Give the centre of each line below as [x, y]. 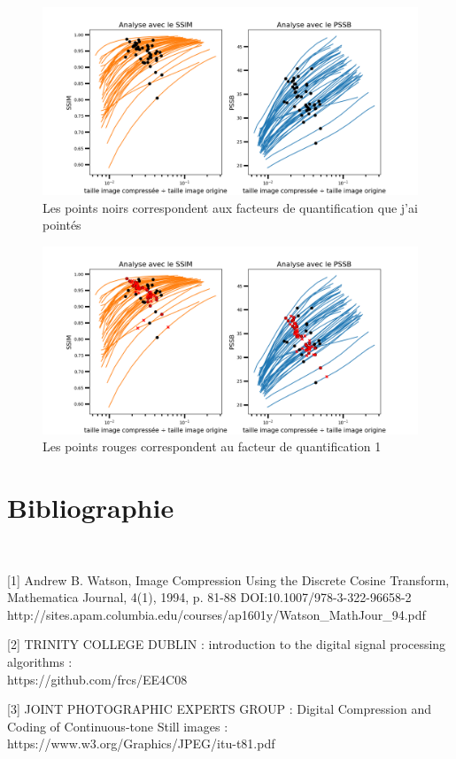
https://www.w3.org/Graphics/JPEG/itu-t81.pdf [141, 743]
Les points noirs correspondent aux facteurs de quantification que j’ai [230, 207]
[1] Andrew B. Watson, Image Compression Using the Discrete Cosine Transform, [228, 579]
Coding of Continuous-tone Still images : [118, 726]
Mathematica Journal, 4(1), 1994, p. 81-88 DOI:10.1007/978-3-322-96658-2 [209, 597]
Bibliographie [91, 508]
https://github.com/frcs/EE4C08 [97, 679]
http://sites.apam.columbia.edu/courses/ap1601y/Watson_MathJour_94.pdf [216, 614]
